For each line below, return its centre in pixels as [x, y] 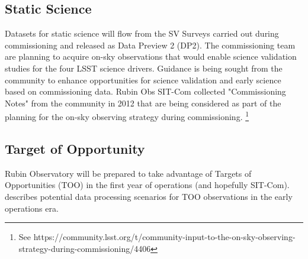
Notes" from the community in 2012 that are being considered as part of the [143, 103]
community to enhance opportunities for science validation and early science [143, 80]
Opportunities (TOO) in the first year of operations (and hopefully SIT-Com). [147, 185]
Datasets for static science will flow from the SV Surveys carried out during [142, 33]
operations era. [32, 208]
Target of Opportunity [75, 148]
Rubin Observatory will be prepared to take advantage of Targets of [128, 173]
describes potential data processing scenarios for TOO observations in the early [149, 196]
